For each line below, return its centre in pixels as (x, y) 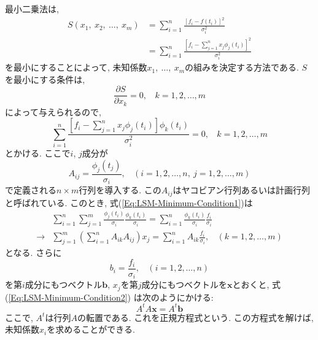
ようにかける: (186, 297)
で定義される (31, 190)
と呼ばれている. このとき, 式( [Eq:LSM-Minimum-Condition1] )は (129, 202)
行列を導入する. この (120, 190)
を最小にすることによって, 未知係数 (76, 67)
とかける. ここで (38, 153)
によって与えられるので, (53, 111)
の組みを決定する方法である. (242, 67)
